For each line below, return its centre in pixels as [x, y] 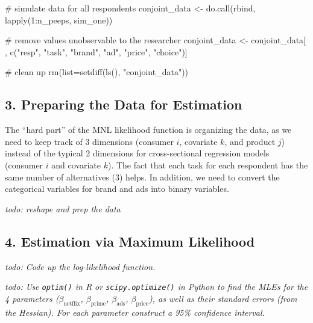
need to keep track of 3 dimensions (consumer [89, 141]
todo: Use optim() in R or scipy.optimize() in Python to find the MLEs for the [156, 287]
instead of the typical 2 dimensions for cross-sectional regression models [137, 153]
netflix [72, 303]
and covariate [76, 165]
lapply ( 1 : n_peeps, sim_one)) [59, 20]
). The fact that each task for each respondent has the [208, 165]
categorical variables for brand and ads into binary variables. [117, 189]
